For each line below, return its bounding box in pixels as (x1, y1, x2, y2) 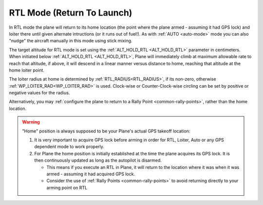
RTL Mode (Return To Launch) (9, 7, 132, 18)
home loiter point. (9, 67, 45, 73)
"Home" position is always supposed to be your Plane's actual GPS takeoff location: (22, 128, 190, 134)
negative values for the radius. (9, 90, 70, 96)
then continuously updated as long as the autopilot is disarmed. (34, 157, 162, 163)
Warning (22, 119, 40, 125)
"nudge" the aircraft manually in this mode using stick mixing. (9, 38, 132, 44)
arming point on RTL (46, 185, 88, 190)
